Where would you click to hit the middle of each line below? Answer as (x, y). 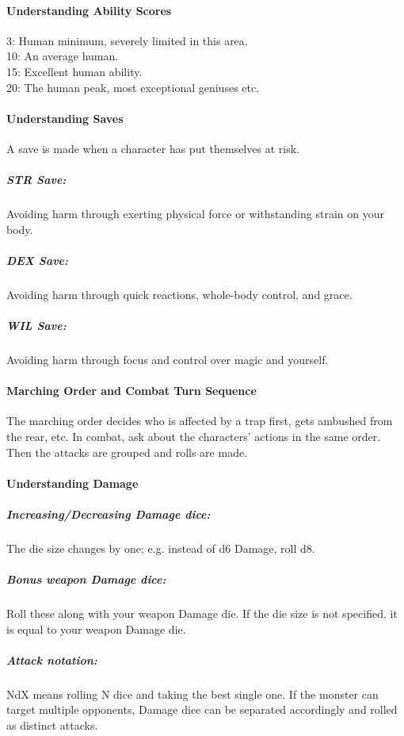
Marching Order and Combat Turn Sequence (131, 391)
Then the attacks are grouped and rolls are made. (127, 452)
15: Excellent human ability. (74, 71)
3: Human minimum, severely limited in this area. (127, 40)
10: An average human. (63, 56)
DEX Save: (38, 260)
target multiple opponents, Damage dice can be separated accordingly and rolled (202, 709)
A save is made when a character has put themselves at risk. (153, 148)
